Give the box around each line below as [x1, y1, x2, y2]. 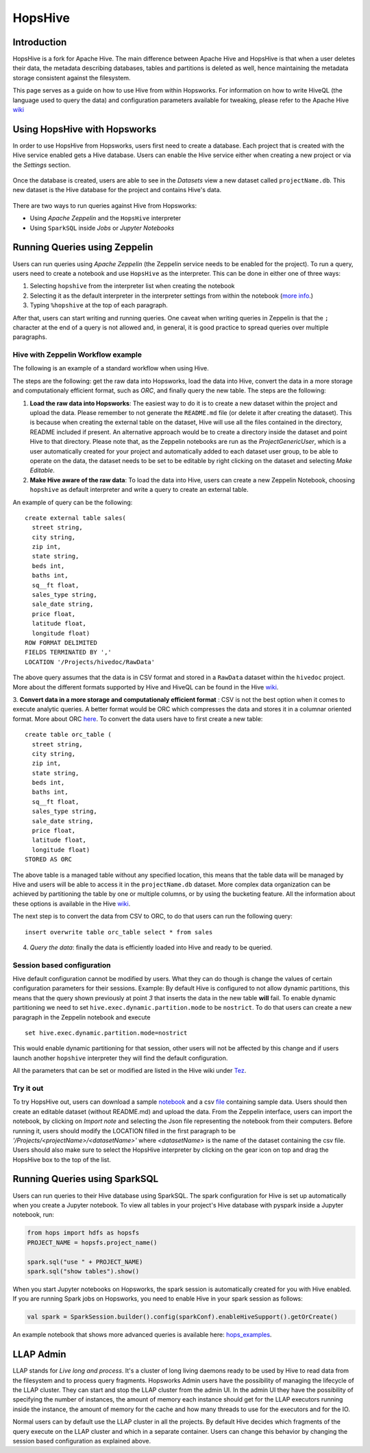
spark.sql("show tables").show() [27, 1267, 140, 1275]
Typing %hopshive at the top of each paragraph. [29, 301, 168, 309]
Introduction [12, 36, 67, 48]
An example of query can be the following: [12, 498, 133, 506]
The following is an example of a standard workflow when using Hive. [12, 364, 209, 373]
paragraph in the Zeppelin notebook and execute [12, 1013, 151, 1021]
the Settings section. [12, 161, 71, 169]
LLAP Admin [12, 1349, 66, 1360]
